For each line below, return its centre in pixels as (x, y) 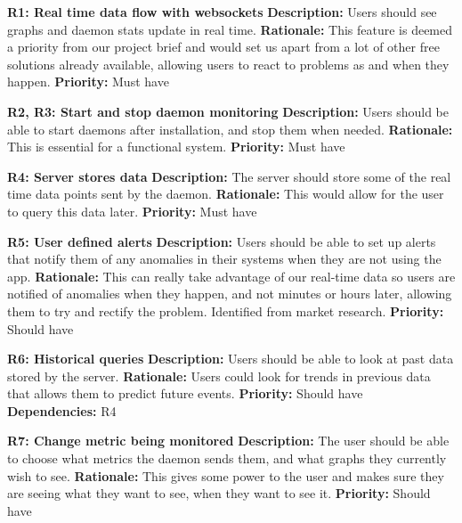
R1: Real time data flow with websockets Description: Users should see (222, 12)
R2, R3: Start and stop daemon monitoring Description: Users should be (228, 111)
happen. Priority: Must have (88, 82)
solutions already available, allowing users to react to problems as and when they (228, 64)
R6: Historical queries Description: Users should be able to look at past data (231, 359)
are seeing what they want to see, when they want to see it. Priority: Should (219, 493)
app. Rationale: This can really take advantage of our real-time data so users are (231, 276)
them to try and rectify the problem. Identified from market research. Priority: (226, 311)
